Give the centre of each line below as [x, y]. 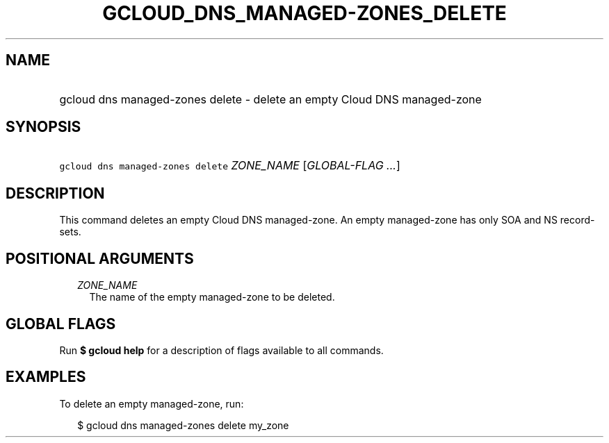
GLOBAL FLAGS [61, 324]
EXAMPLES [46, 377]
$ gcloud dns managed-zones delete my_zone [183, 425]
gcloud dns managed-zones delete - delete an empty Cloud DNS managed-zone [270, 99]
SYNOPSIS [43, 127]
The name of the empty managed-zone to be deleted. [212, 297]
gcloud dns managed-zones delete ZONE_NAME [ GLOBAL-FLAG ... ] [230, 166]
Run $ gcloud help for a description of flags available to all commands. [221, 350]
